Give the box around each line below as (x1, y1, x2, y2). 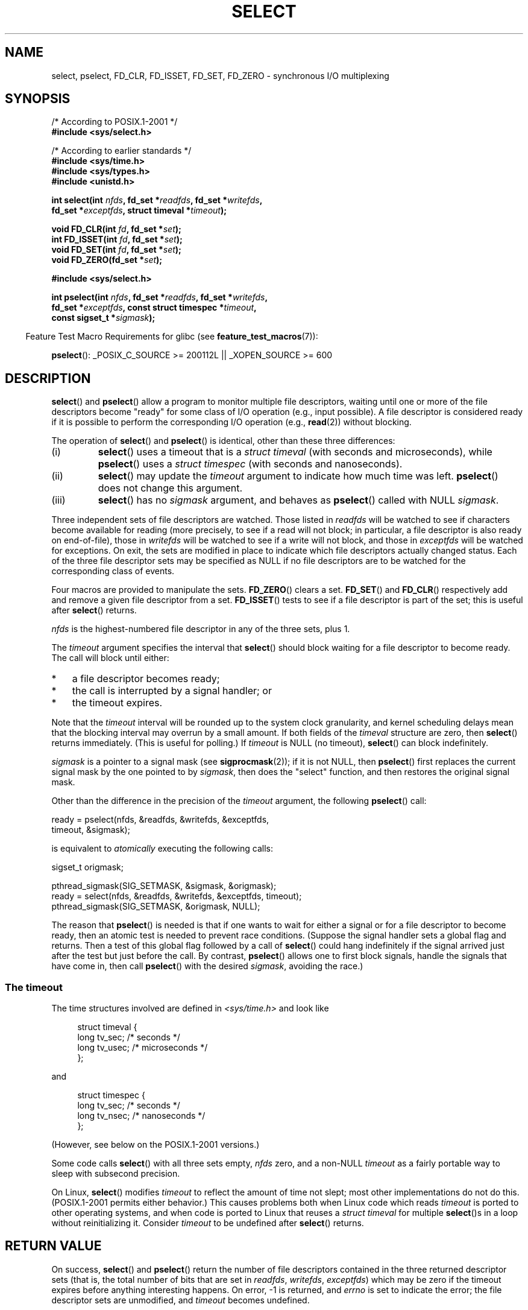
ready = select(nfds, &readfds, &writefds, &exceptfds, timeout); (51, 891, 302, 902)
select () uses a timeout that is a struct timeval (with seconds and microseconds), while (98, 446, 492, 458)
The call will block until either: (51, 653, 169, 663)
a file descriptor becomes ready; (72, 672, 220, 685)
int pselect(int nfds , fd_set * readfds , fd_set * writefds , (51, 292, 268, 303)
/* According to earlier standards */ (51, 145, 192, 156)
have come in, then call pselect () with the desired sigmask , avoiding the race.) (51, 961, 363, 972)
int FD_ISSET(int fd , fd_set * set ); (51, 234, 183, 245)
